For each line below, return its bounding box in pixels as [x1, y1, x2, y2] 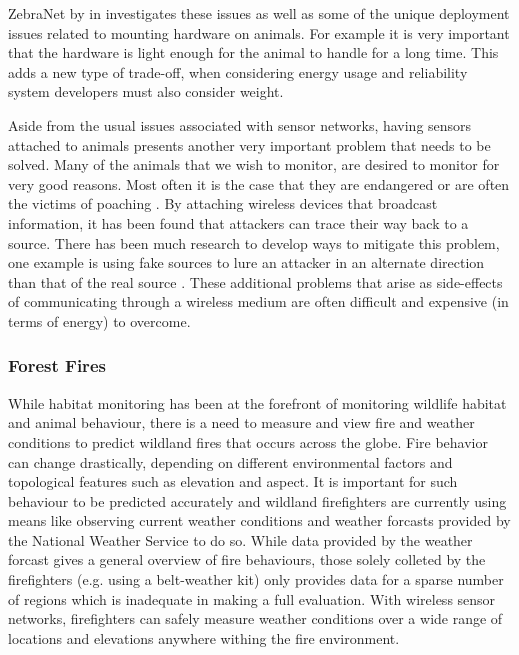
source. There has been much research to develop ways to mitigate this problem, [8, 232, 500, 253]
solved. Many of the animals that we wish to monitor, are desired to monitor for [8, 154, 500, 175]
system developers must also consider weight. [8, 81, 284, 102]
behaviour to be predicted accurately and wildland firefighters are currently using [8, 490, 507, 511]
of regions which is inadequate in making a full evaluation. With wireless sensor [8, 588, 496, 609]
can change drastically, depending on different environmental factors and [8, 451, 453, 472]
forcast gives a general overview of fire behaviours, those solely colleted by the [8, 549, 486, 570]
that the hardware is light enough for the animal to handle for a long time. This [8, 42, 499, 63]
